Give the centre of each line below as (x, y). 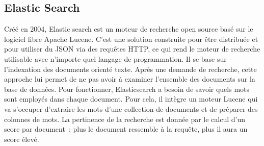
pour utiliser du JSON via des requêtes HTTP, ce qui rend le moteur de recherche (132, 49)
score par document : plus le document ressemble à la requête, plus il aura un (126, 129)
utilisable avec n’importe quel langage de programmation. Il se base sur (115, 58)
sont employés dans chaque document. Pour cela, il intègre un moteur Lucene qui (131, 99)
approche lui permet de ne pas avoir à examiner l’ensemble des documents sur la (130, 79)
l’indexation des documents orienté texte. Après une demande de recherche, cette (130, 69)
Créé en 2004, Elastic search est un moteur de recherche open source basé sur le (129, 29)
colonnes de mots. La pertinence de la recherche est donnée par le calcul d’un (125, 119)
